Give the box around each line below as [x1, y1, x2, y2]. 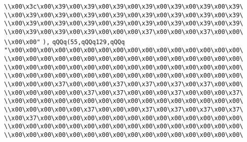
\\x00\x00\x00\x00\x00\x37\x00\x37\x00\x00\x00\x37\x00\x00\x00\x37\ [4, 89, 243, 96]
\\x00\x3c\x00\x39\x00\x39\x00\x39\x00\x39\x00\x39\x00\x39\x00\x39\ [4, 3, 243, 10]
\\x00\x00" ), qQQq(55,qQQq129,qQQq [4, 38, 125, 46]
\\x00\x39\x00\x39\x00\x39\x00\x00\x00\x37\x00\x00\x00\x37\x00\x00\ [4, 28, 243, 35]
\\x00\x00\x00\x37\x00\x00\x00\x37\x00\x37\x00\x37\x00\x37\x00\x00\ [4, 80, 243, 88]
